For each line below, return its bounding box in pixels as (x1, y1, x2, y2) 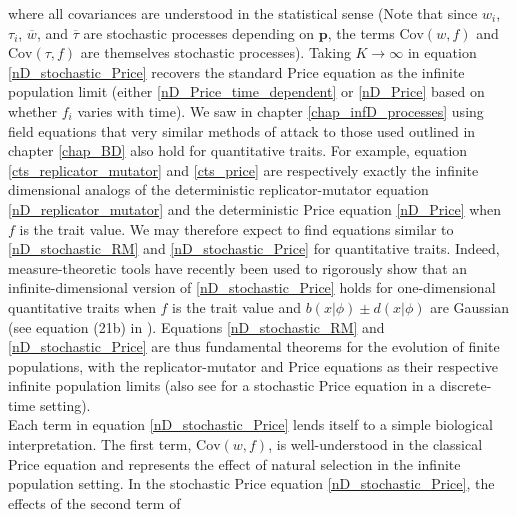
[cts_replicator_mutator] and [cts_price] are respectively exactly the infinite (8, 159, 479, 180)
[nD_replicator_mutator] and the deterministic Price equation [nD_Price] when (8, 198, 502, 219)
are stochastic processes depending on (83, 22, 315, 43)
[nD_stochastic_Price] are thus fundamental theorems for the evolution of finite (8, 336, 500, 357)
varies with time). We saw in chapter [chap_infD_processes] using (77, 100, 484, 121)
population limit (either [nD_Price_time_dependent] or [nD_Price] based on (8, 81, 485, 102)
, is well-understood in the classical (268, 434, 483, 455)
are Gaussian (430, 296, 510, 317)
